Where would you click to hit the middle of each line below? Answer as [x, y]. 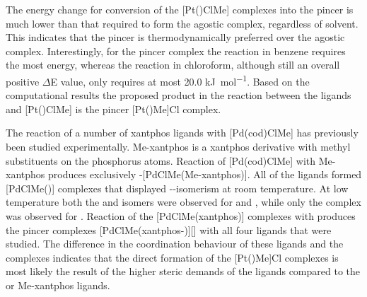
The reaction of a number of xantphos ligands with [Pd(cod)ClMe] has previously [182, 133]
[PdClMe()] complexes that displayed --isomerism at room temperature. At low [177, 188]
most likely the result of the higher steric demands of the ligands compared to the [183, 271]
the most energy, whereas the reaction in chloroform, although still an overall [173, 65]
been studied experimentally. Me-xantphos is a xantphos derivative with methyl [178, 146]
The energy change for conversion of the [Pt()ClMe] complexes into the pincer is [180, 9]
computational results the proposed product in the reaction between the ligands [179, 95]
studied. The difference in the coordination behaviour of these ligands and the [175, 244]
